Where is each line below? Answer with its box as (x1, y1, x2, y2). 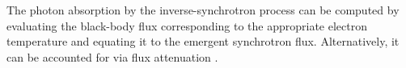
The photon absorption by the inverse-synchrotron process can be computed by (6, 2, 400, 18)
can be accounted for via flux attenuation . (6, 48, 218, 65)
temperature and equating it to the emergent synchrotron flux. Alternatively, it (6, 33, 400, 50)
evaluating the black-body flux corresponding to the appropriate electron (6, 17, 367, 34)
